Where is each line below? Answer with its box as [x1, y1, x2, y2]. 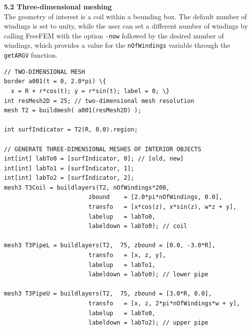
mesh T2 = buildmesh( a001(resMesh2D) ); [4, 107, 142, 114]
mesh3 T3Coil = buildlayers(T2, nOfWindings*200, [4, 184, 170, 191]
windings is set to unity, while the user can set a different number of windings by [4, 21, 248, 31]
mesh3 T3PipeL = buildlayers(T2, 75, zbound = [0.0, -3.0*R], [4, 242, 216, 249]
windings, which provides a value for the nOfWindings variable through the [4, 40, 230, 50]
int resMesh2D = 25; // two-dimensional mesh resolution [4, 97, 194, 104]
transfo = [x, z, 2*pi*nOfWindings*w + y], [88, 300, 240, 307]
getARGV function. [4, 50, 58, 60]
